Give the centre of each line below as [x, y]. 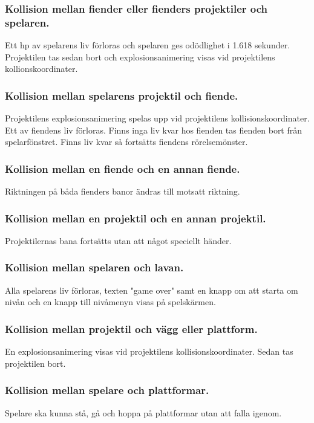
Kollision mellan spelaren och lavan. [94, 267]
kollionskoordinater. [41, 69]
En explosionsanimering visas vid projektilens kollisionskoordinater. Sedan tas [149, 351]
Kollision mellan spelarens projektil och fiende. [122, 95]
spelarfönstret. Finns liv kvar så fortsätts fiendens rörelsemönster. [126, 142]
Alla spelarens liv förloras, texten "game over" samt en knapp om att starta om [152, 290]
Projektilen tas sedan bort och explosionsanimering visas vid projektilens [140, 57]
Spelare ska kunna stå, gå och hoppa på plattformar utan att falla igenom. [143, 412]
